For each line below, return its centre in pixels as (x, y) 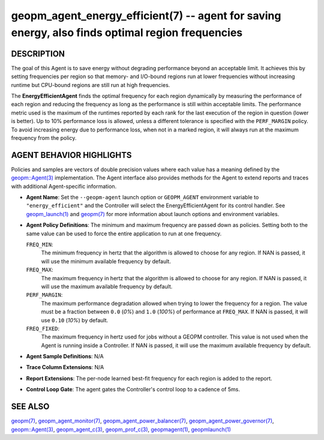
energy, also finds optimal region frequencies (127, 32)
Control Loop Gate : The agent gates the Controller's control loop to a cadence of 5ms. (133, 390)
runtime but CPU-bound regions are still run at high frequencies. (91, 85)
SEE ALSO (30, 407)
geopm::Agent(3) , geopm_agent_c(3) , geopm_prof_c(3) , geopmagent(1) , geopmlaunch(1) (121, 429)
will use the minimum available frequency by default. (106, 261)
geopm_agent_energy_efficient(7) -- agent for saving (146, 16)
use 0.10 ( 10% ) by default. (75, 320)
